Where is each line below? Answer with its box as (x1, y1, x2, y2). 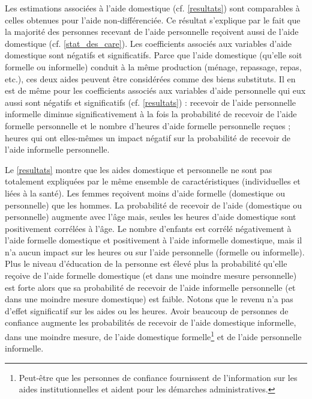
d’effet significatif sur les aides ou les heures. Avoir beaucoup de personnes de (5, 304, 289, 317)
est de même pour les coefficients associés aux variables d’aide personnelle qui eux (5, 84, 306, 97)
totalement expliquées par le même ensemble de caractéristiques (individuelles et (5, 175, 301, 187)
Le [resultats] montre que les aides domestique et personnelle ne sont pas (5, 163, 272, 175)
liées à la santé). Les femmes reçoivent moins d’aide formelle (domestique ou (5, 186, 285, 199)
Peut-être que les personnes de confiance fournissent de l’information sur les (19, 371, 298, 383)
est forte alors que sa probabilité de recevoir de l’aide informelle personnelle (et (5, 281, 296, 293)
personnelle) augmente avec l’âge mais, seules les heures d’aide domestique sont (5, 210, 296, 223)
